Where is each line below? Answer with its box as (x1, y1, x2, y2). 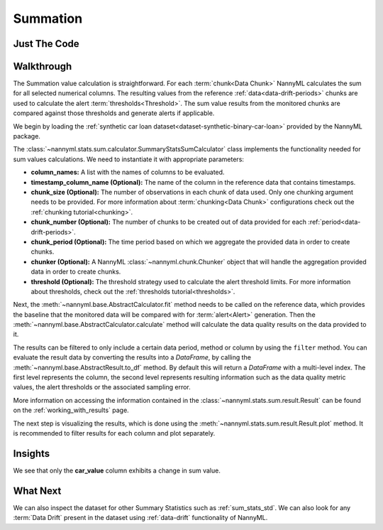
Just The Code (13, 38, 79, 50)
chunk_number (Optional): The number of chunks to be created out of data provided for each (30, 217, 307, 227)
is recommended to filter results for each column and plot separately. (13, 428, 216, 437)
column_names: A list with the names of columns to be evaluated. (30, 168, 225, 177)
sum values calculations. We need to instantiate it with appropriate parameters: (13, 155, 245, 163)
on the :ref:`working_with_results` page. (13, 406, 129, 415)
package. (13, 132, 40, 141)
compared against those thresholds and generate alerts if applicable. (13, 109, 215, 117)
